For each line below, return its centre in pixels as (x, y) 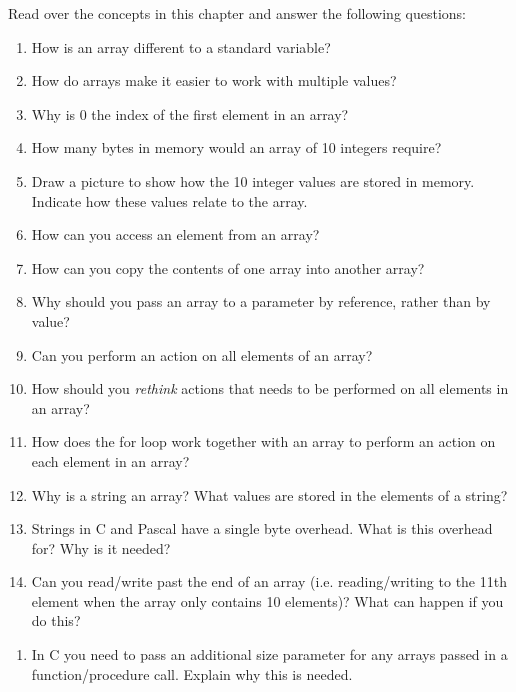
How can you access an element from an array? (175, 234)
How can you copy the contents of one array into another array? (228, 267)
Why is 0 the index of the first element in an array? (190, 113)
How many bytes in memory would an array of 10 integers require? (236, 147)
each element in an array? (110, 460)
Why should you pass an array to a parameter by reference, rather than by (261, 301)
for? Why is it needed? (101, 547)
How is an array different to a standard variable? (181, 46)
